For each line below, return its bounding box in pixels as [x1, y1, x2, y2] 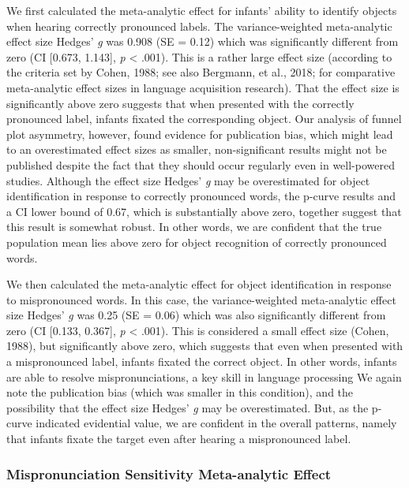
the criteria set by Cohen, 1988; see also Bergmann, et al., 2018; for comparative [6, 64, 396, 80]
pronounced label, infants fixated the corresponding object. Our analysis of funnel [6, 110, 402, 127]
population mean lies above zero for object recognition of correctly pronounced [6, 233, 387, 250]
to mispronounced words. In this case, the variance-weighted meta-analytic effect [6, 291, 396, 307]
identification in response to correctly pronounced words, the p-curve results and [6, 188, 396, 204]
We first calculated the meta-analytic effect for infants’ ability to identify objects [6, 2, 397, 18]
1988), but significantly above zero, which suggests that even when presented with [6, 337, 403, 354]
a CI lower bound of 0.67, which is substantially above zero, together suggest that [6, 203, 402, 219]
